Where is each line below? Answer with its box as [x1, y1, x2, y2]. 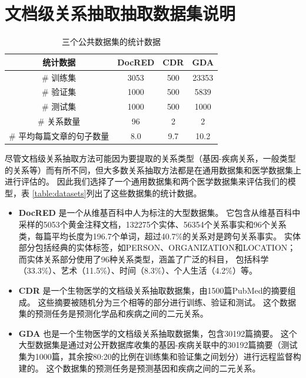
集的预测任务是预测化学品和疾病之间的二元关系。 [18, 307, 208, 320]
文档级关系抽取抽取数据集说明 [5, 1, 236, 25]
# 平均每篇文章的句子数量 [9, 129, 109, 142]
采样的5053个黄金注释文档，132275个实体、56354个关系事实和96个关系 [18, 218, 287, 230]
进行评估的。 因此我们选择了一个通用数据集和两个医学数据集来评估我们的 [5, 175, 288, 188]
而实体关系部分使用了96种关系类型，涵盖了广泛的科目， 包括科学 [18, 252, 269, 265]
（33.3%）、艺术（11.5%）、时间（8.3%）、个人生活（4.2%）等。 [18, 264, 258, 277]
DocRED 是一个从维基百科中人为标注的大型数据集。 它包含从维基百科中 [18, 206, 301, 219]
